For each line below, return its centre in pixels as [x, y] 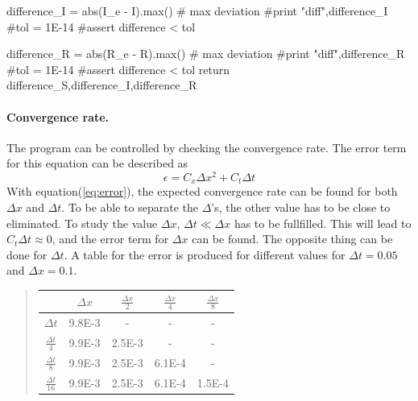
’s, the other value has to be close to [301, 207]
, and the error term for [110, 239]
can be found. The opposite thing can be [292, 239]
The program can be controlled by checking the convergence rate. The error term [207, 147]
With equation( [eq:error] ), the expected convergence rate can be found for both [202, 191]
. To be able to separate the [130, 207]
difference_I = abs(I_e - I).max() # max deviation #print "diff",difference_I [197, 10]
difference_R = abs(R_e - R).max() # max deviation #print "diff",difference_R [206, 54]
